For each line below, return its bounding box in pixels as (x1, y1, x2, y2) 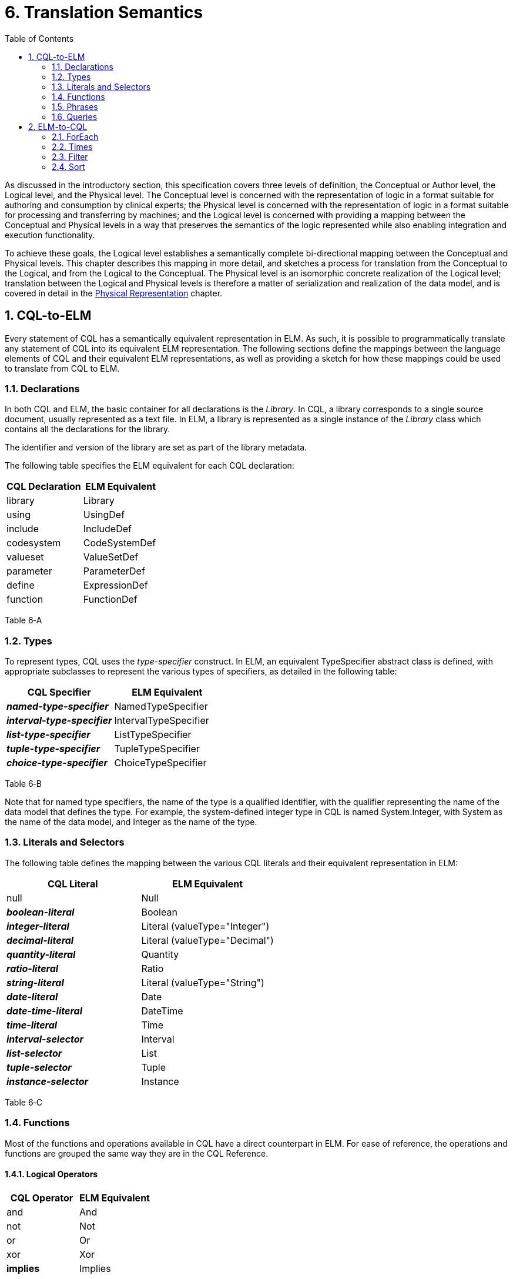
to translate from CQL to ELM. (5, 363, 120, 373)
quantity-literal (6, 948, 76, 960)
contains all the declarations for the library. (5, 424, 170, 435)
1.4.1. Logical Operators (5, 1169, 98, 1180)
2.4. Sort (52, 161, 85, 172)
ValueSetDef (83, 551, 139, 563)
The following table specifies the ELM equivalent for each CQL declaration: (5, 460, 294, 471)
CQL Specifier (27, 686, 91, 699)
